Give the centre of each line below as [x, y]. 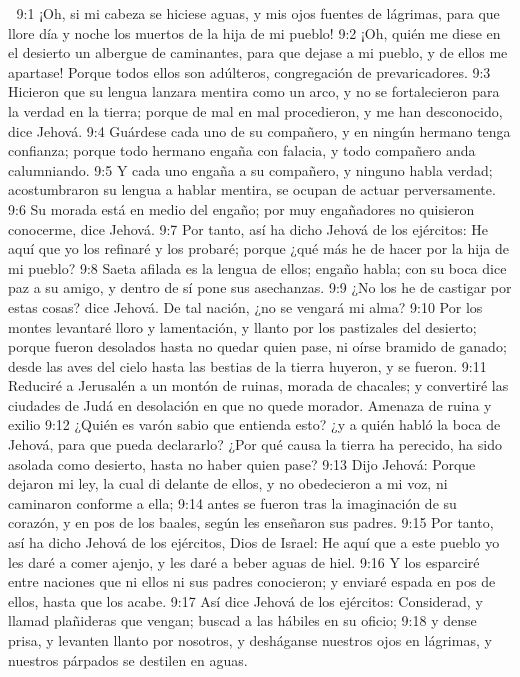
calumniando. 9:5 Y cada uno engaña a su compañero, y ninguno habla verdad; [250, 169]
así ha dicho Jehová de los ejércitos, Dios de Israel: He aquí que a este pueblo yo [254, 542]
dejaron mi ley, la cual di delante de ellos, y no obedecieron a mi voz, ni [228, 483]
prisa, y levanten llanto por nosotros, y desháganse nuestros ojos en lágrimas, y [250, 640]
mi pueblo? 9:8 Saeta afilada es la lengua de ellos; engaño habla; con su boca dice [257, 267]
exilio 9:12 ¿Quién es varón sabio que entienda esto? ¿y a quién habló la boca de [254, 424]
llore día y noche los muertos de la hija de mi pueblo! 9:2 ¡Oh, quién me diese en [254, 32]
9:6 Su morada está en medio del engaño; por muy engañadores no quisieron [241, 208]
